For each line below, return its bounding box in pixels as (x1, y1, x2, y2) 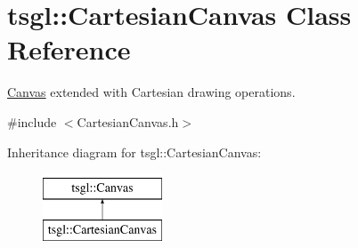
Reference (7, 31, 131, 68)
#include (7, 112, 57, 131)
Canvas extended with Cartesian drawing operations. (7, 83, 296, 101)
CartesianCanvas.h (77, 112, 179, 131)
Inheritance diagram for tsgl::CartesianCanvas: (7, 142, 262, 161)
